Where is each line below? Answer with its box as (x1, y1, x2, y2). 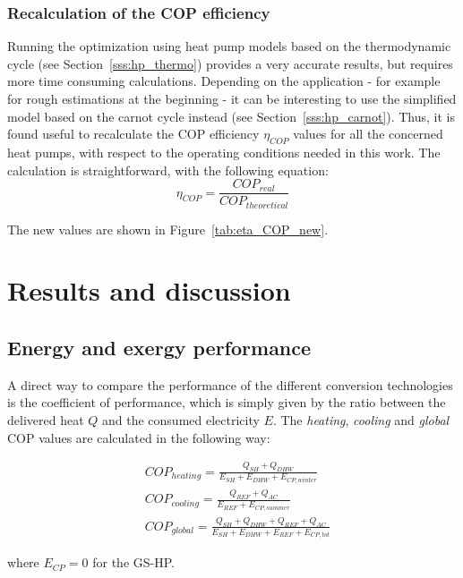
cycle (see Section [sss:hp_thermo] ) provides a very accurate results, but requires (7, 54, 453, 72)
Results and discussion (7, 272, 291, 309)
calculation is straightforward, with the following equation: (7, 160, 329, 179)
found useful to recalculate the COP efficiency (7, 124, 260, 143)
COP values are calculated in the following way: (7, 428, 270, 446)
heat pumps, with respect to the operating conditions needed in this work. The (7, 142, 441, 161)
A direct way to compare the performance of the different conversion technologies (7, 375, 453, 394)
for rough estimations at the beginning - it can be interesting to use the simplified (7, 89, 457, 107)
